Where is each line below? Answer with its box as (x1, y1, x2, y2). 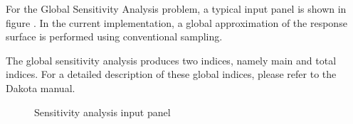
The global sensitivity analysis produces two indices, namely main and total (6, 52, 337, 67)
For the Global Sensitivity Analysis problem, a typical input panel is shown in (6, 1, 347, 16)
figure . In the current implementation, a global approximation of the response (6, 15, 347, 30)
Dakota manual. (6, 80, 75, 95)
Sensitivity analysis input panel (34, 104, 171, 119)
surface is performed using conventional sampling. (6, 29, 223, 44)
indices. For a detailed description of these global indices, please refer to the (6, 67, 337, 81)
